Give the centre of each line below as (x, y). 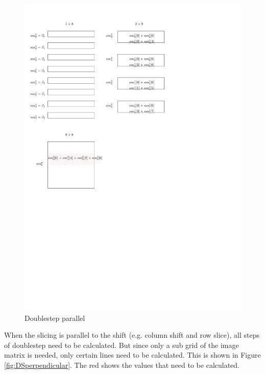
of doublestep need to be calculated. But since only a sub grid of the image (122, 345)
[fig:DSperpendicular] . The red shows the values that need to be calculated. (122, 365)
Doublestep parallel (55, 318)
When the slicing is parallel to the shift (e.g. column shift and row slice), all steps (132, 335)
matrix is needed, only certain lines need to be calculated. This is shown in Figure (132, 355)
